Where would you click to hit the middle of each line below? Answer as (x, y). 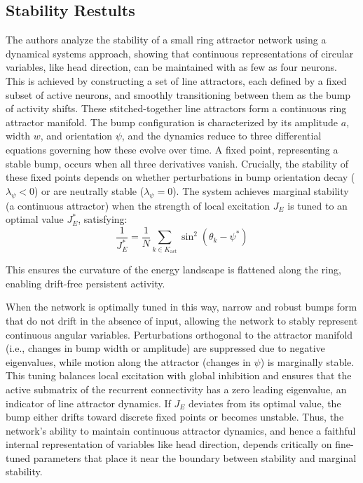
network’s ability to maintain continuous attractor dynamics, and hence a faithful (181, 430)
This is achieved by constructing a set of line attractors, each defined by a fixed (176, 80)
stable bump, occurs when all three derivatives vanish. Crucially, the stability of (177, 163)
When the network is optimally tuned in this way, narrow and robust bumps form (181, 307)
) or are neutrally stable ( (89, 190)
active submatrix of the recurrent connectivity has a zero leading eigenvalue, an (176, 389)
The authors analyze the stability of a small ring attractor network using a (166, 40)
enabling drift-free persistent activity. (85, 283)
